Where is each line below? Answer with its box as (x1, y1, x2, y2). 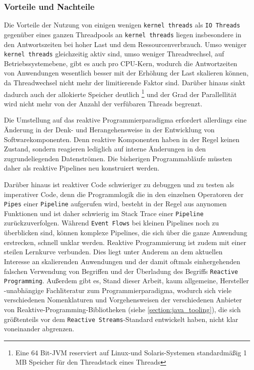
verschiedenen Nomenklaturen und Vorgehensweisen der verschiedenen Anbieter (4, 295, 242, 305)
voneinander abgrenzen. (4, 323, 74, 334)
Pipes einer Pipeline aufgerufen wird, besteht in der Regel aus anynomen (4, 198, 227, 209)
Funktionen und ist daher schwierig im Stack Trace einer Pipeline (4, 208, 204, 218)
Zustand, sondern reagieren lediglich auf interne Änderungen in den (4, 144, 206, 154)
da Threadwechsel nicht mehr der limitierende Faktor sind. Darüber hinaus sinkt (4, 77, 246, 87)
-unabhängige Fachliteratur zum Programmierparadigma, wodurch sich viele (4, 285, 232, 295)
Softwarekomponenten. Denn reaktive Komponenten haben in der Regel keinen (4, 134, 240, 144)
